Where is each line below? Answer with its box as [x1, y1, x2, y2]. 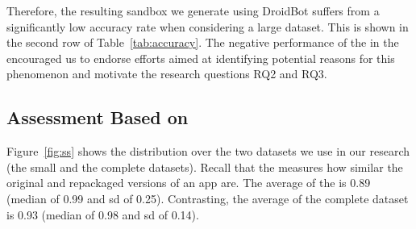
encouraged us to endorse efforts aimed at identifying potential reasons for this [6, 49, 395, 66]
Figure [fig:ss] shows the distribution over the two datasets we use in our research [6, 143, 410, 160]
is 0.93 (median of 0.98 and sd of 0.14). [6, 206, 199, 223]
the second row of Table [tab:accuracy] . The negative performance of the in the [6, 34, 399, 51]
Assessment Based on [6, 105, 189, 130]
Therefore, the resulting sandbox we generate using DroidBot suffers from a [6, 2, 380, 19]
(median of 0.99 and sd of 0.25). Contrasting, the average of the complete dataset [6, 189, 409, 206]
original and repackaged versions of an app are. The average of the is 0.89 [6, 174, 371, 191]
